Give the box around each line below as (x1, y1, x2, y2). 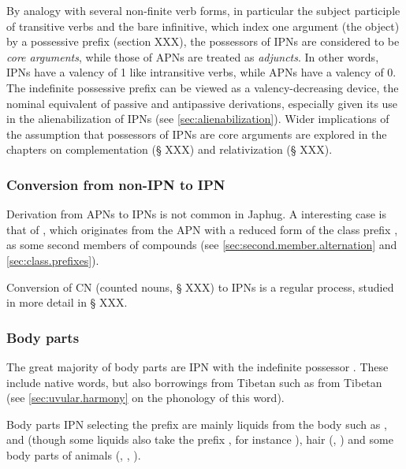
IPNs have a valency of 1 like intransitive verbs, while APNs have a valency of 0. (6, 64, 397, 80)
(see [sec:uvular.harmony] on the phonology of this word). (6, 389, 285, 406)
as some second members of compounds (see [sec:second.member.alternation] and (6, 236, 397, 253)
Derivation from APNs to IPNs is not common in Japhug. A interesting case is (6, 206, 386, 222)
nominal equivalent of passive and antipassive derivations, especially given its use (6, 95, 398, 111)
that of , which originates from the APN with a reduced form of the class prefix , (6, 221, 398, 237)
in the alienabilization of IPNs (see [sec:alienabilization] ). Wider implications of (6, 110, 389, 127)
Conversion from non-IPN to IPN (6, 174, 225, 194)
